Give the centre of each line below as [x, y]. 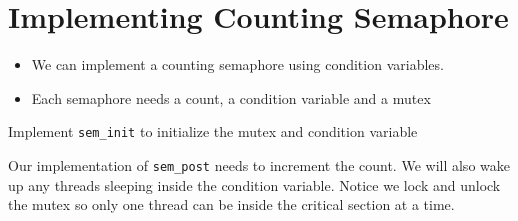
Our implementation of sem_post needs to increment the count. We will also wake [259, 164]
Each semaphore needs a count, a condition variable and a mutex [231, 97]
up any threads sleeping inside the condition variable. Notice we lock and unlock [254, 184]
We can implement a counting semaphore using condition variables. [237, 64]
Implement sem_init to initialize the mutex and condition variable [213, 131]
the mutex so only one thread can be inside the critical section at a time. [231, 204]
